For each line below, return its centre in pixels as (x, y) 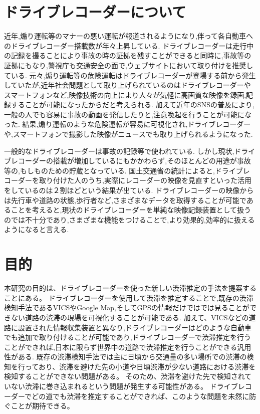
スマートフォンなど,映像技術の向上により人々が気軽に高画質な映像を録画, (125, 94)
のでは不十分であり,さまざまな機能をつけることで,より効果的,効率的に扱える (129, 219)
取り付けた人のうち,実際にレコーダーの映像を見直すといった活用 (145, 180)
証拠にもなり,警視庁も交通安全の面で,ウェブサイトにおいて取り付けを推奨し (129, 65)
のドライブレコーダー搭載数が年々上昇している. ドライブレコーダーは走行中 (129, 45)
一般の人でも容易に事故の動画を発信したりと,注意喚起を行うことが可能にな (128, 114)
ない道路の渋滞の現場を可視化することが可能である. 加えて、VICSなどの (130, 317)
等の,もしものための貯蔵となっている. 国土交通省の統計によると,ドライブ (123, 170)
